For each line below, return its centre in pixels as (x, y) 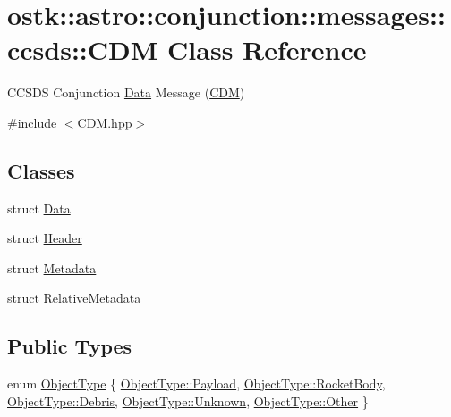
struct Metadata (52, 267)
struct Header (45, 238)
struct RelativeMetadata (74, 298)
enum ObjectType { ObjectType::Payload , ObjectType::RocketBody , (196, 384)
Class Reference (267, 50)
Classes (41, 170)
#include (32, 122)
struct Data (39, 208)
